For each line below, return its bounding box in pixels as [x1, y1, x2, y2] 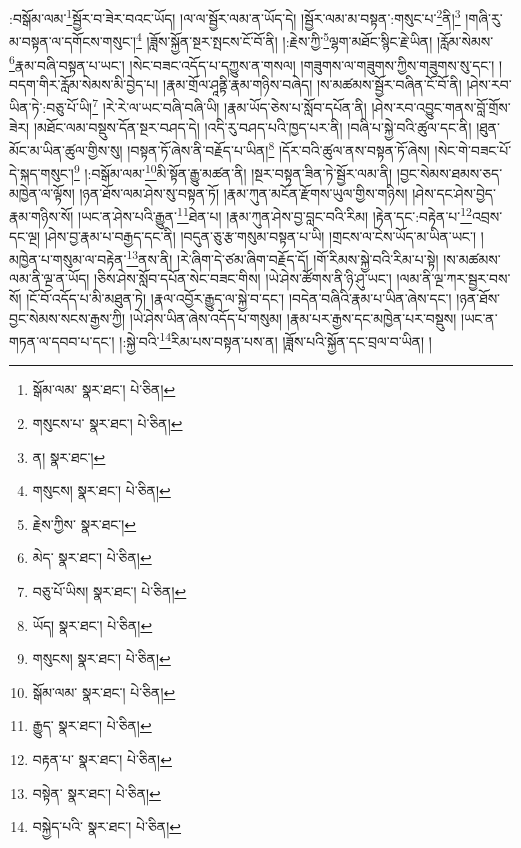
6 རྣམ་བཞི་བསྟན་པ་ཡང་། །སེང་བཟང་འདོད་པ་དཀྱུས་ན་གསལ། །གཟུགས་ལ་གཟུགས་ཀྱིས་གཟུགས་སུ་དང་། [9, 51, 495, 75]
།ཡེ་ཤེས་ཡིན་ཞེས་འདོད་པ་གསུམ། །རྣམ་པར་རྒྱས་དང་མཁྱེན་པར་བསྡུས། [129, 307, 457, 328]
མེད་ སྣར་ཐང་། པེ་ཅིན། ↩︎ [32, 547, 152, 568]
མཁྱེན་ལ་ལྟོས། [9, 182, 75, 203]
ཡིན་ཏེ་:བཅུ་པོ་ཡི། [9, 97, 93, 117]
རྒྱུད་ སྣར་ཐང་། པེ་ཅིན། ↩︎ [32, 715, 152, 736]
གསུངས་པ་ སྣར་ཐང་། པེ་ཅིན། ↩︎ [32, 413, 183, 433]
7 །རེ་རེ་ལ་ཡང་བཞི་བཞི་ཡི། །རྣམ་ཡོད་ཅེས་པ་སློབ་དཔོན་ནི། [92, 94, 367, 117]
